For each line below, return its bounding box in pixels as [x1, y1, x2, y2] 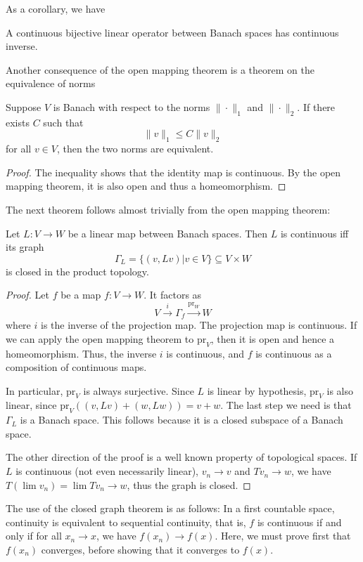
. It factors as [144, 287, 202, 302]
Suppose [6, 99, 42, 114]
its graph [6, 240, 44, 254]
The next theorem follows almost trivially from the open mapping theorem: [6, 202, 331, 216]
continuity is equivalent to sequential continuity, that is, [6, 514, 246, 529]
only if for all [6, 528, 62, 543]
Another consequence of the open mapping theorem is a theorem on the [6, 62, 314, 77]
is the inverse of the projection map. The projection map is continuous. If [40, 318, 357, 332]
